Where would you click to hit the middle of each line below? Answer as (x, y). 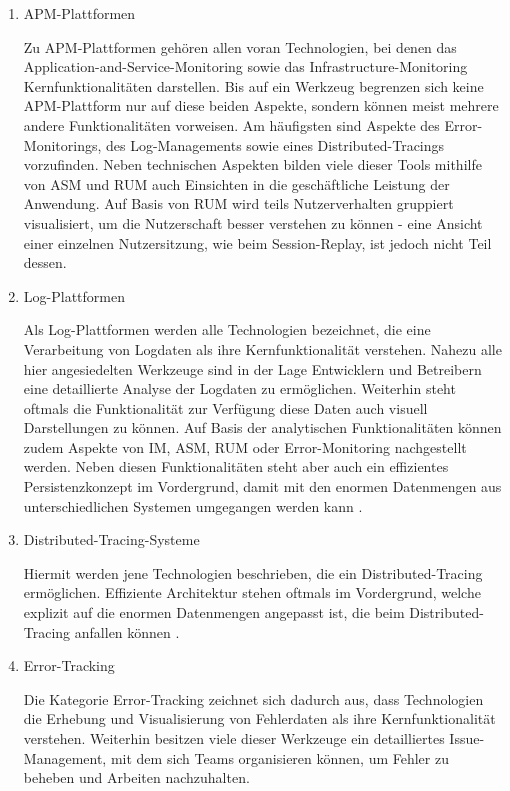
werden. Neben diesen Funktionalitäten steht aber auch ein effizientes (236, 466)
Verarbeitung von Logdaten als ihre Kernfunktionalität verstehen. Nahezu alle (262, 348)
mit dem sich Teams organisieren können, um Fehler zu (279, 757)
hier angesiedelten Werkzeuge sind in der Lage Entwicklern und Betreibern (252, 368)
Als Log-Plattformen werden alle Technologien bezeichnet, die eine (227, 329)
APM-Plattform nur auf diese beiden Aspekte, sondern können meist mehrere (261, 105)
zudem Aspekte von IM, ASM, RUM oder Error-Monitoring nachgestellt (245, 446)
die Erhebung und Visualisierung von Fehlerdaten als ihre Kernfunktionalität (259, 718)
